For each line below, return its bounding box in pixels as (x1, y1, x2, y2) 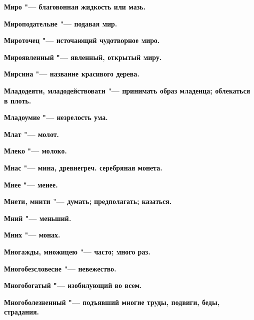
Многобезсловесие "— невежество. (4, 263, 117, 273)
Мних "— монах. (4, 229, 60, 240)
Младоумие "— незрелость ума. (4, 112, 108, 122)
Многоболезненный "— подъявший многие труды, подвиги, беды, (4, 296, 220, 307)
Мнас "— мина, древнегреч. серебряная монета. (4, 162, 163, 172)
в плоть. (4, 95, 31, 105)
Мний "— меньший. (4, 212, 71, 223)
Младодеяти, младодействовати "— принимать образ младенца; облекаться (4, 85, 251, 95)
